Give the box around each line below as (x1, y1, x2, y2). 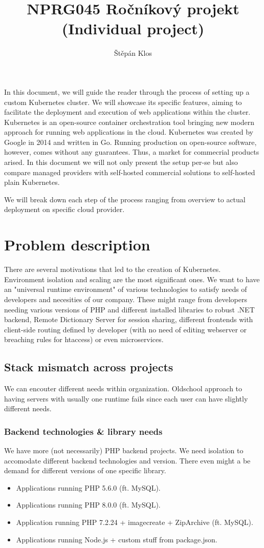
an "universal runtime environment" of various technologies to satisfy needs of (4, 284, 247, 294)
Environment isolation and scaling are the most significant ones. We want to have (4, 273, 260, 284)
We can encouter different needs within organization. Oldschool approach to (4, 383, 243, 394)
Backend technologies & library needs (4, 425, 163, 437)
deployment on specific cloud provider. (4, 204, 125, 215)
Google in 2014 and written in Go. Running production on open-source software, (4, 136, 257, 147)
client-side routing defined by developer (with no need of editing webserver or (4, 324, 247, 334)
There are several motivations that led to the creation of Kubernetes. (4, 264, 221, 275)
